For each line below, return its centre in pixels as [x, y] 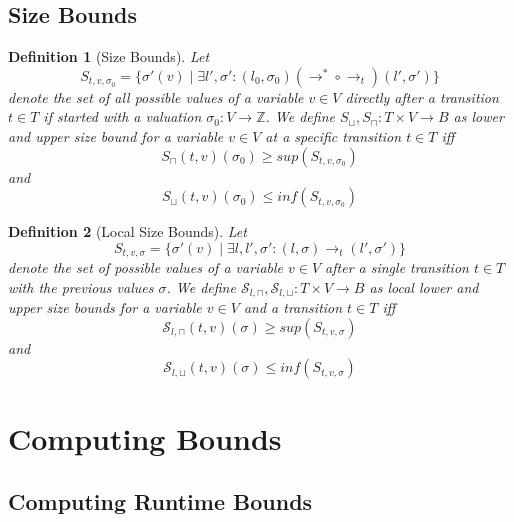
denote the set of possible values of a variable [146, 267]
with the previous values [81, 286]
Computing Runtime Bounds [160, 501]
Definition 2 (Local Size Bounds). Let [127, 231]
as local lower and [424, 286]
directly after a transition [422, 96]
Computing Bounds [145, 437]
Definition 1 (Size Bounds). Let [109, 56]
